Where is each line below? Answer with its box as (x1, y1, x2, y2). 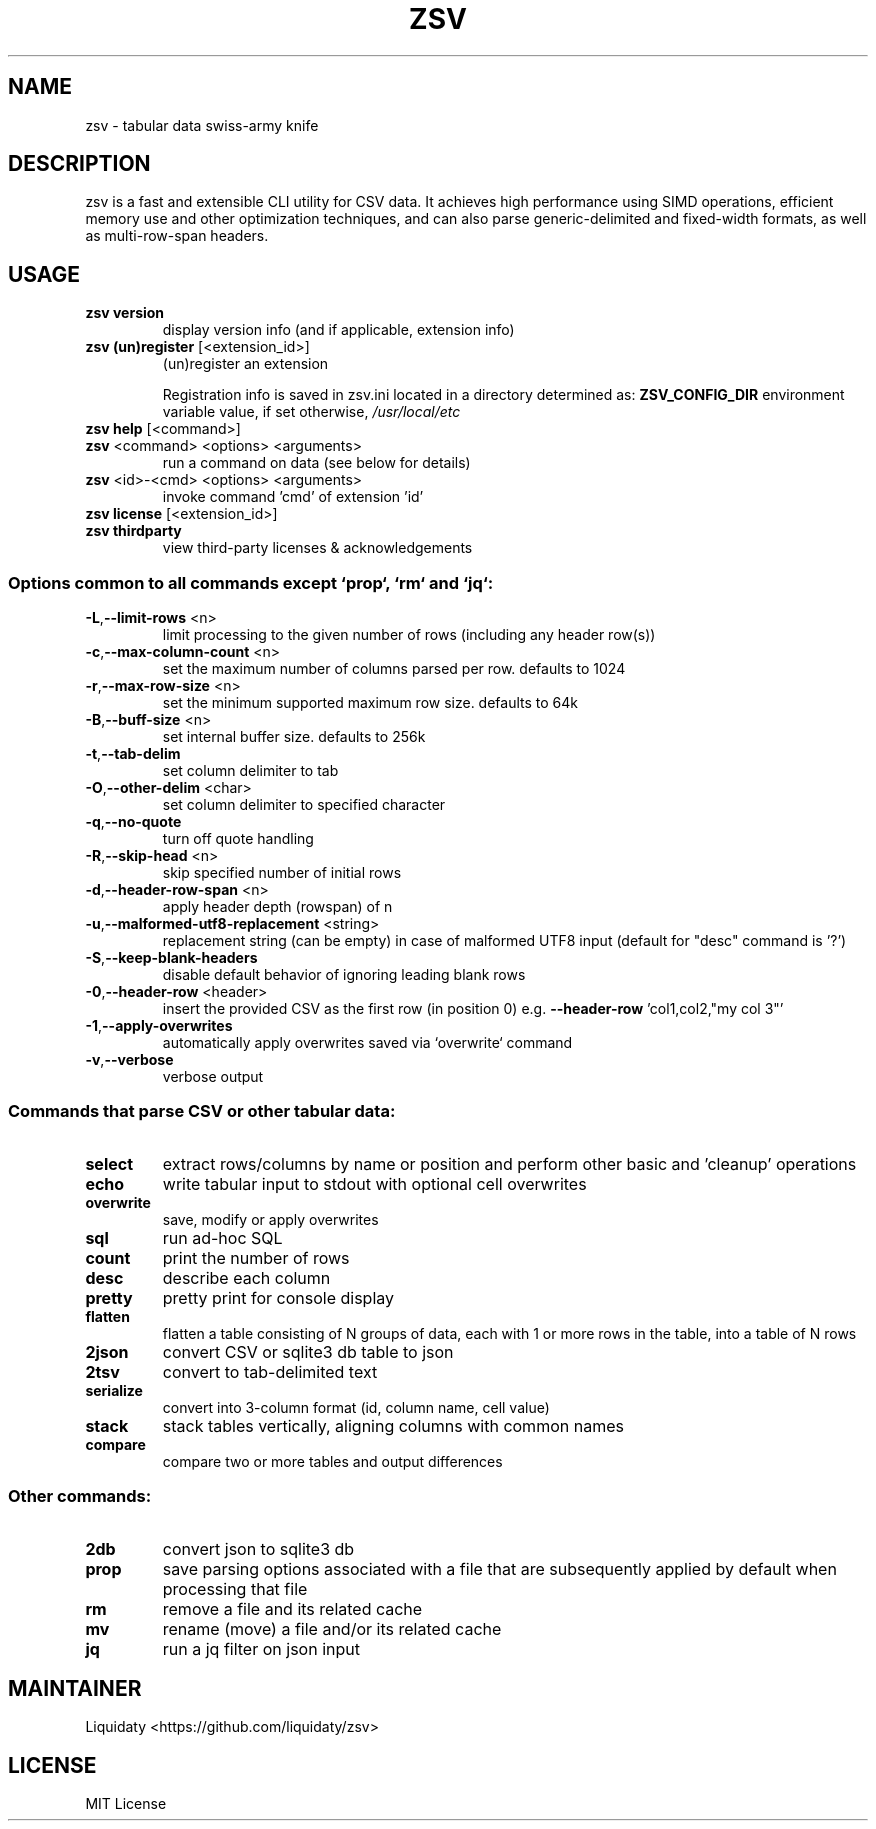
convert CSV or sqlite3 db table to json (162, 1341, 454, 1362)
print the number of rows (162, 1247, 350, 1268)
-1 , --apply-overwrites (85, 1017, 233, 1035)
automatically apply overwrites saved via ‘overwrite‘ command (162, 1034, 573, 1052)
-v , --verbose (85, 1051, 174, 1069)
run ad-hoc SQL (162, 1227, 283, 1248)
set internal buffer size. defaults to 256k (162, 728, 426, 746)
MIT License (85, 1795, 167, 1813)
